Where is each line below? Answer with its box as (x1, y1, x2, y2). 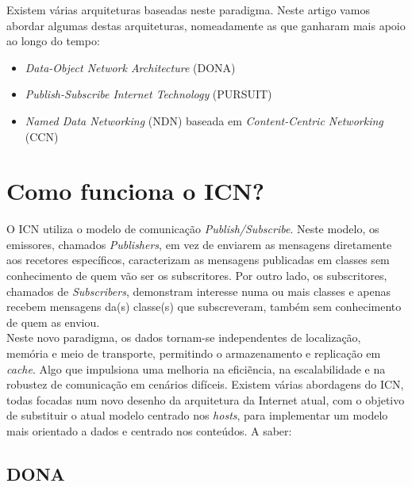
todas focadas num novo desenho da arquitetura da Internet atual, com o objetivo (6, 391, 405, 408)
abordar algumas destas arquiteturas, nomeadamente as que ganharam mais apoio (6, 17, 406, 33)
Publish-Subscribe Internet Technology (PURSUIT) (25, 86, 272, 102)
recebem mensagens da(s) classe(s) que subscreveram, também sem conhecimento (6, 298, 402, 315)
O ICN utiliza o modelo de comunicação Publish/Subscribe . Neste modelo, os (6, 220, 379, 237)
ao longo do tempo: (6, 33, 100, 49)
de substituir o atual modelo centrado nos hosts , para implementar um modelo (6, 407, 388, 424)
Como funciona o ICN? (6, 174, 264, 207)
